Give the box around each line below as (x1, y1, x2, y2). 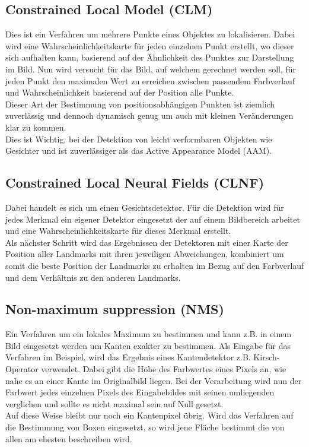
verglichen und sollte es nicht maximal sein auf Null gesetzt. (5, 397, 224, 410)
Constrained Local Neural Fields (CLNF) (5, 173, 265, 192)
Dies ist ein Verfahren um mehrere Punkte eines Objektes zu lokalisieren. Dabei (5, 28, 295, 40)
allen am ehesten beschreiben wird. (5, 432, 132, 445)
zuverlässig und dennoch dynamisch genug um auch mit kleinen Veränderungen (5, 109, 294, 122)
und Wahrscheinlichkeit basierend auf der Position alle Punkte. (5, 86, 234, 99)
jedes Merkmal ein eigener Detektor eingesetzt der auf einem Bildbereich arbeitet (5, 213, 300, 225)
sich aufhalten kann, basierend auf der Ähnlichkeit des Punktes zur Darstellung (5, 51, 294, 64)
